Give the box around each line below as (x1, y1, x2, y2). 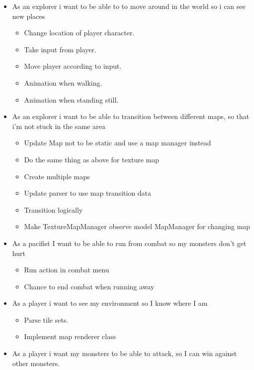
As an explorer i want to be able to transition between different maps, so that (12, 111, 250, 122)
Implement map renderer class (24, 331, 116, 342)
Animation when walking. (24, 77, 102, 88)
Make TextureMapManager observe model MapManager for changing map (24, 221, 251, 232)
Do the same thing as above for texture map (24, 154, 160, 164)
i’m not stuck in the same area (12, 121, 105, 131)
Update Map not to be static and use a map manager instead (24, 137, 211, 148)
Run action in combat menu (24, 264, 109, 275)
